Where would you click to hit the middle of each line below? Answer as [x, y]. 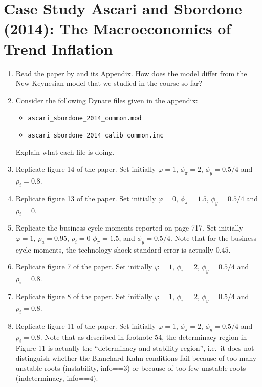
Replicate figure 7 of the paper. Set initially [84, 267]
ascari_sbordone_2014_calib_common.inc [96, 135]
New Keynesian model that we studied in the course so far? [109, 83]
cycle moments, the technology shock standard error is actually [115, 249]
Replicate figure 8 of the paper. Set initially [84, 296]
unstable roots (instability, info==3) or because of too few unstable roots [131, 368]
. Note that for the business [213, 237]
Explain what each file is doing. [65, 152]
